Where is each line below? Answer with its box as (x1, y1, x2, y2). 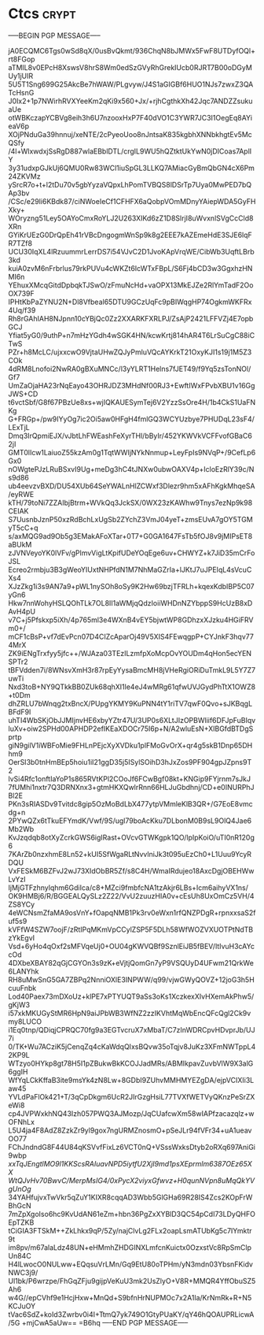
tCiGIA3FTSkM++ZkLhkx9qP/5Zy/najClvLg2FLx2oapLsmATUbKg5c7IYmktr (8, 1226, 253, 1235)
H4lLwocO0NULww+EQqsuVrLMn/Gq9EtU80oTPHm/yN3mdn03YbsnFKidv (8, 1259, 254, 1269)
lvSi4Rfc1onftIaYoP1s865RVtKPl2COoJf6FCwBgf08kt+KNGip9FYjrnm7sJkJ (8, 773, 251, 784)
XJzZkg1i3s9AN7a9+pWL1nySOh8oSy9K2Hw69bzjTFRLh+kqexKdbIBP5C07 (8, 581, 255, 591)
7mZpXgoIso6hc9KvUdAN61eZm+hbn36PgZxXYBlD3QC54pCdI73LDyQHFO (8, 1209, 255, 1218)
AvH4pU (8, 606, 36, 616)
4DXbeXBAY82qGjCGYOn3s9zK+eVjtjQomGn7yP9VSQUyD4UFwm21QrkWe (8, 958, 254, 967)
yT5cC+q (8, 523, 38, 532)
